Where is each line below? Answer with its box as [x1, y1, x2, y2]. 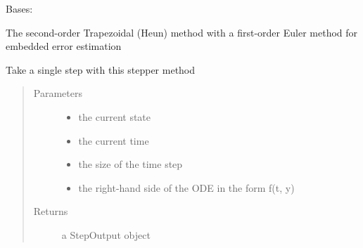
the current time [78, 133, 149, 148]
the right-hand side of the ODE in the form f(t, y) [78, 180, 295, 195]
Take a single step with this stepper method [6, 62, 196, 77]
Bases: [6, 1, 33, 15]
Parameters [33, 86, 82, 100]
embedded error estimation [6, 39, 122, 53]
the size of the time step [78, 157, 183, 171]
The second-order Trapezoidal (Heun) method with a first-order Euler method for [6, 25, 358, 39]
